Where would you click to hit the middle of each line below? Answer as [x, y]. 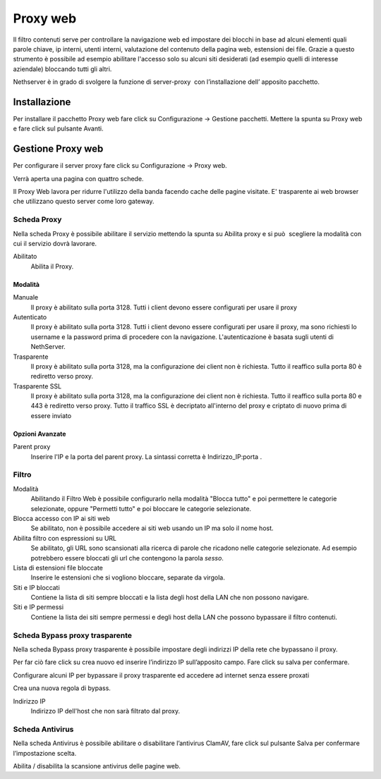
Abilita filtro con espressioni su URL [65, 538]
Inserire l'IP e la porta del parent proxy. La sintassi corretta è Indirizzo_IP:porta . [146, 456]
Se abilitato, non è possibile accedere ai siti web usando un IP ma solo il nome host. [152, 528]
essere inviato [51, 415]
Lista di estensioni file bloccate [58, 568]
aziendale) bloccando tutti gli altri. [62, 69]
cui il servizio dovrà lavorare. [55, 244]
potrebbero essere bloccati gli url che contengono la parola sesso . [127, 558]
